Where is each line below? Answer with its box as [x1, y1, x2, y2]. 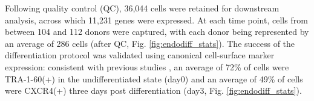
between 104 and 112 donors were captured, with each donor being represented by [5, 25, 309, 38]
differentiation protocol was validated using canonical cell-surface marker [5, 49, 275, 61]
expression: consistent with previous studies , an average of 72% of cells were [5, 60, 289, 73]
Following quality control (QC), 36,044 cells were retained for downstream [5, 2, 280, 14]
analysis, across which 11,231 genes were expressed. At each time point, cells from [5, 13, 308, 26]
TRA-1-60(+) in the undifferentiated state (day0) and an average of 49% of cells [5, 72, 303, 85]
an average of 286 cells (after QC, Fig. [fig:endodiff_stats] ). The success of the [5, 37, 295, 49]
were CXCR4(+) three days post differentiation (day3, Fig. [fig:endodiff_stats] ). [5, 84, 302, 97]
